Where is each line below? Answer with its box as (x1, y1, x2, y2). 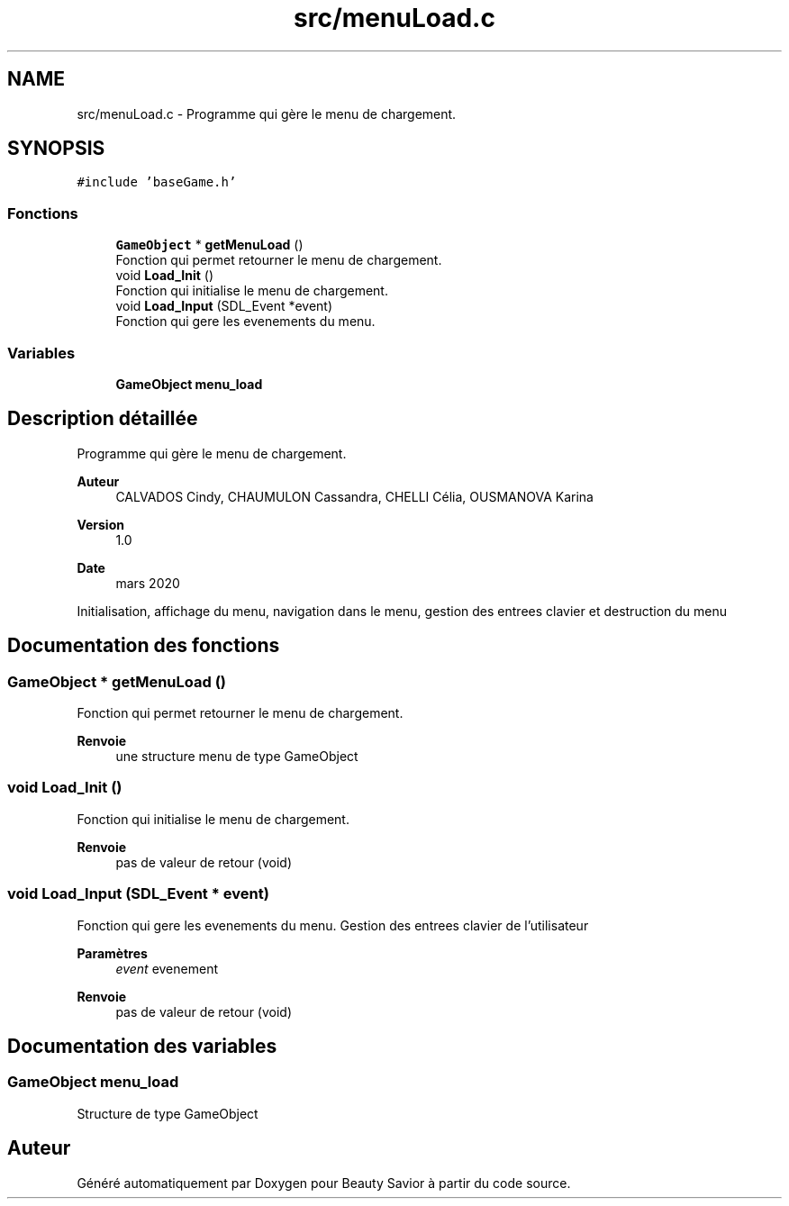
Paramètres (77, 945, 148, 961)
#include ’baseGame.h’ (77, 175, 237, 190)
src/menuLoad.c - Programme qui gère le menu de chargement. (77, 105, 457, 122)
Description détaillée (7, 407, 198, 431)
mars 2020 (115, 575, 180, 591)
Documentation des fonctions (7, 634, 280, 657)
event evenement (115, 960, 218, 976)
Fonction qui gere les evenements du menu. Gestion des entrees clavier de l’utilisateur (77, 917, 589, 933)
